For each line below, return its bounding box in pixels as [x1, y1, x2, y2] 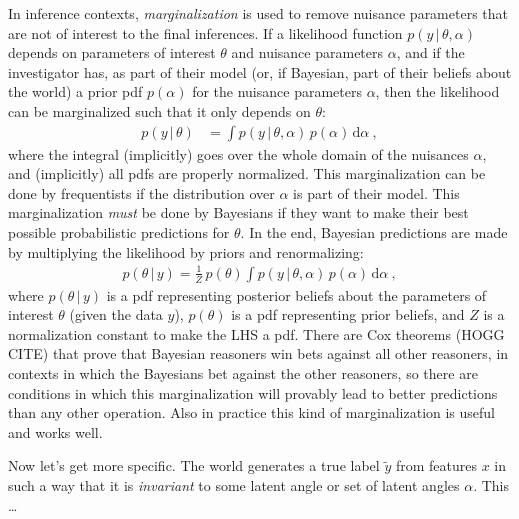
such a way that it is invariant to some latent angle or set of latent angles [8, 475, 460, 496]
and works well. [8, 421, 103, 442]
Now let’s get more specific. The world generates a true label [8, 455, 380, 476]
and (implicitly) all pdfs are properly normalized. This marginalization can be [8, 163, 486, 184]
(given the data [69, 304, 163, 325]
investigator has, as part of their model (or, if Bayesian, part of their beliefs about [8, 61, 512, 82]
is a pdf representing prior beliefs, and [231, 304, 465, 325]
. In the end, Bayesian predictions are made [240, 221, 508, 242]
